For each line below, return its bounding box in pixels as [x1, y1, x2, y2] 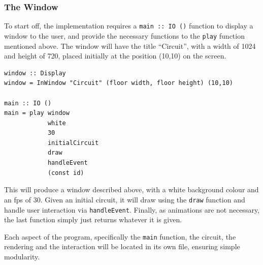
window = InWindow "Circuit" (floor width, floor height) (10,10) [4, 79, 234, 87]
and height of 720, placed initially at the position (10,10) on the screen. [4, 50, 226, 61]
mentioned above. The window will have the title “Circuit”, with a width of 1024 [4, 40, 256, 51]
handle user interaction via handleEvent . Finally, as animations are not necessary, [4, 204, 260, 215]
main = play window [4, 109, 70, 117]
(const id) [47, 169, 84, 176]
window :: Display [4, 69, 66, 77]
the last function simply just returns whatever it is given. [4, 214, 182, 225]
